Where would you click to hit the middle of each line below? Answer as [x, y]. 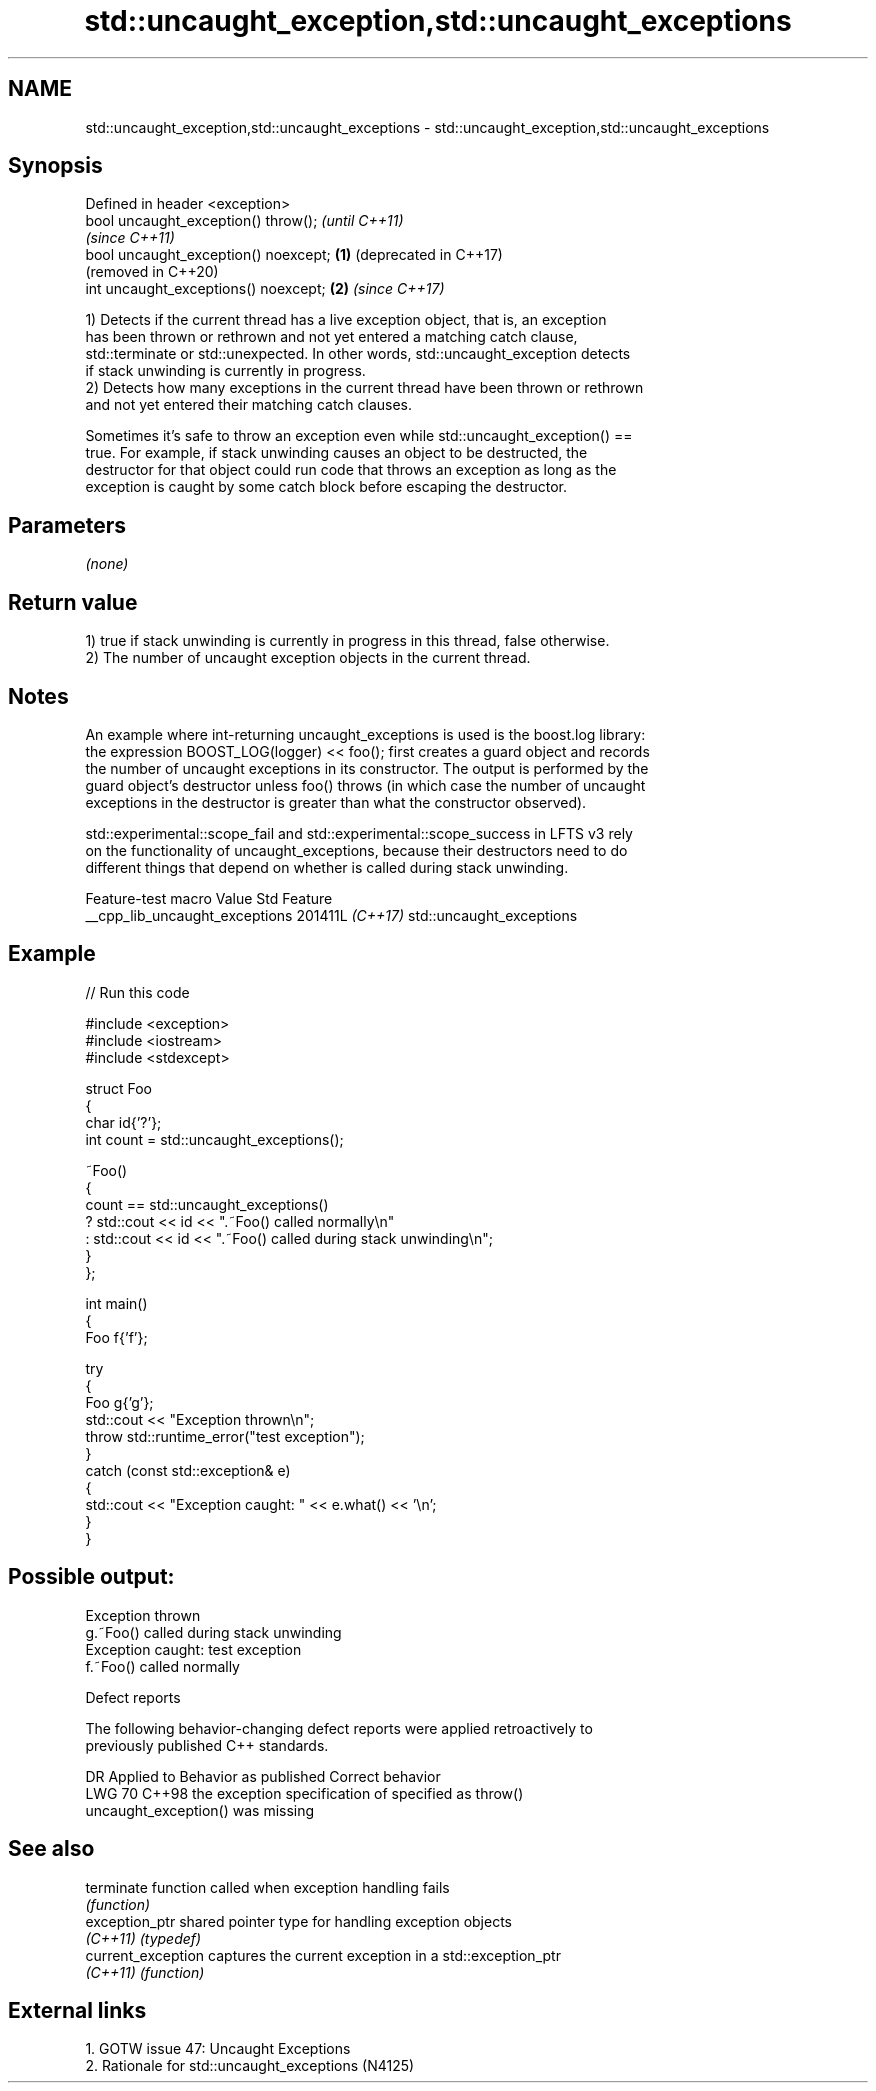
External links [77, 2010]
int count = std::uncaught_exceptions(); [214, 1139]
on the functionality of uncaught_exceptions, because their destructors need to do [356, 850]
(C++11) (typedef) [143, 1938]
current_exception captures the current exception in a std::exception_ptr [323, 1955]
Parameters [67, 525]
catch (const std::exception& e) [188, 1470]
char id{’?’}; [123, 1122]
